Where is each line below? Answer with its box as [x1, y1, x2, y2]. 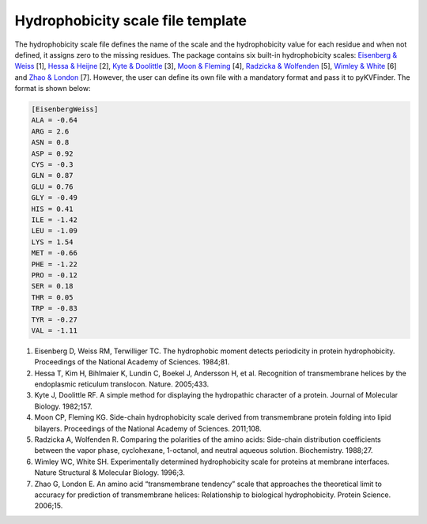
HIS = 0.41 [31, 204, 74, 213]
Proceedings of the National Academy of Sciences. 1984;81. [34, 357, 230, 367]
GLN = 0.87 [31, 171, 74, 180]
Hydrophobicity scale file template [14, 12, 247, 29]
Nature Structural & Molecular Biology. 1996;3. [34, 468, 185, 477]
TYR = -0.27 [31, 315, 78, 324]
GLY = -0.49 [31, 194, 78, 202]
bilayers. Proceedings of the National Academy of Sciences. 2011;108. [34, 424, 262, 433]
